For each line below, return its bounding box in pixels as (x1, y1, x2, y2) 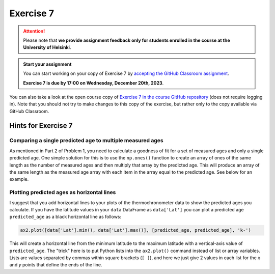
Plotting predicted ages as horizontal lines (9, 189, 116, 196)
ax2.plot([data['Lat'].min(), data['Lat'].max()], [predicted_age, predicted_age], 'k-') (20, 227, 252, 233)
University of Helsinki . (23, 44, 71, 50)
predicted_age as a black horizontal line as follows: (9, 214, 122, 220)
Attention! (23, 28, 45, 34)
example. (9, 176, 29, 182)
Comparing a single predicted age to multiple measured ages (9, 137, 163, 144)
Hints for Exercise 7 (9, 121, 73, 130)
